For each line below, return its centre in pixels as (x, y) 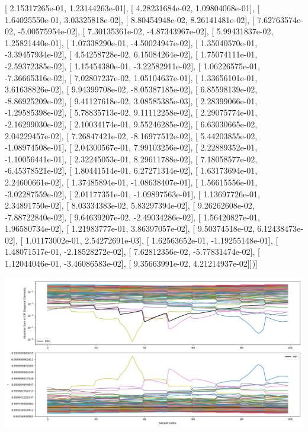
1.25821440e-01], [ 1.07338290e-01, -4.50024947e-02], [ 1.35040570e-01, (131, 42)
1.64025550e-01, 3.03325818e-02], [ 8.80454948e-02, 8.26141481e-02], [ (130, 19)
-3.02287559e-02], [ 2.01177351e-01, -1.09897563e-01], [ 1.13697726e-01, (132, 193)
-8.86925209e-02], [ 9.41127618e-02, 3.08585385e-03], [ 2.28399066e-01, (131, 100)
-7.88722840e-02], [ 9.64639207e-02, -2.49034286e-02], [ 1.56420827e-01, (132, 217)
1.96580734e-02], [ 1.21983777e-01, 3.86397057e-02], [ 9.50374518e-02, (130, 228)
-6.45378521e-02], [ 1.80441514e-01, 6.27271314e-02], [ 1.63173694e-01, (131, 170)
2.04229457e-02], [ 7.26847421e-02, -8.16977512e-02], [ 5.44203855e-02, (131, 135)
